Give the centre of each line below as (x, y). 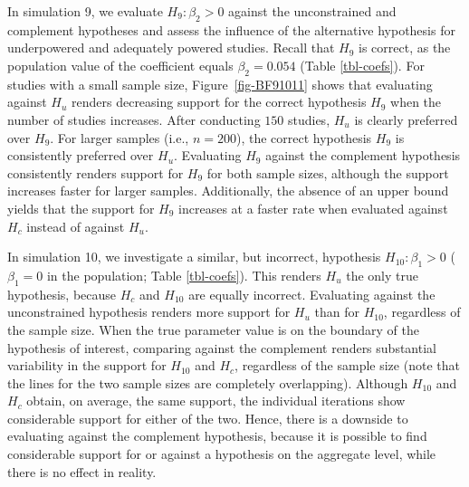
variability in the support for (87, 365)
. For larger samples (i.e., (120, 137)
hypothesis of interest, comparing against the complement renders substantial (222, 347)
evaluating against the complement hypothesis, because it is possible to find (217, 436)
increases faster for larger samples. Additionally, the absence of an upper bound (228, 191)
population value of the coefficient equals (120, 65)
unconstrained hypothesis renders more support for (149, 312)
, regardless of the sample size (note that (347, 365)
